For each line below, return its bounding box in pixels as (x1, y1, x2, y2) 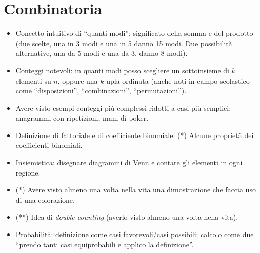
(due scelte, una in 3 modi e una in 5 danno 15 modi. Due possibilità (15, 37, 232, 48)
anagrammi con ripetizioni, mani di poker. (15, 112, 149, 123)
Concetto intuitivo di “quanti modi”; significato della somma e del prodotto (15, 28, 253, 38)
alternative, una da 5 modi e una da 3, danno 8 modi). (15, 48, 188, 59)
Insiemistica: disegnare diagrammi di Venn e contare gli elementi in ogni (15, 157, 243, 168)
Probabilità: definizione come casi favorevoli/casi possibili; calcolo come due (15, 229, 254, 240)
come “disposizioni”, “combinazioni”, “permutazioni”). (15, 85, 187, 96)
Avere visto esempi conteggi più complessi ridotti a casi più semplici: (15, 102, 231, 113)
